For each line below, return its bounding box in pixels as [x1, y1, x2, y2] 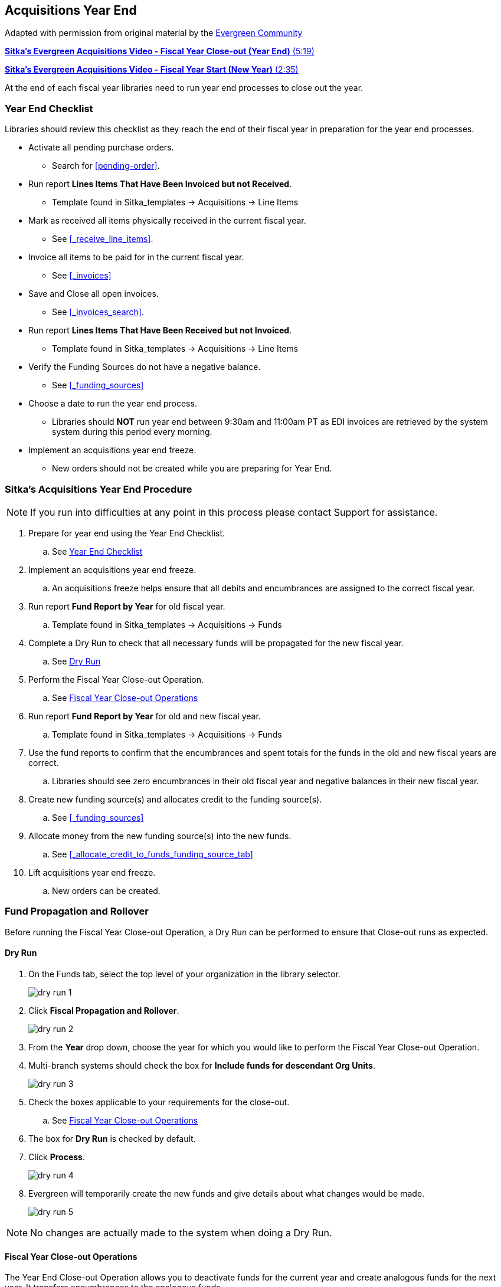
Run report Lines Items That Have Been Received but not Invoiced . [28, 325, 292, 336]
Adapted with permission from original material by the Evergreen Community [5, 28, 303, 38]
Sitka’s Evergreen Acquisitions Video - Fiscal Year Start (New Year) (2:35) [5, 64, 299, 75]
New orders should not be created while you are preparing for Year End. [52, 463, 332, 474]
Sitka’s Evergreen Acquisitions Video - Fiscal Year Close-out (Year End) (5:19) [5, 46, 315, 57]
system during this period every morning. [52, 427, 212, 437]
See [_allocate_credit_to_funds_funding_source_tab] [52, 849, 253, 859]
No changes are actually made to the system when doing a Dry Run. [30, 1226, 332, 1239]
